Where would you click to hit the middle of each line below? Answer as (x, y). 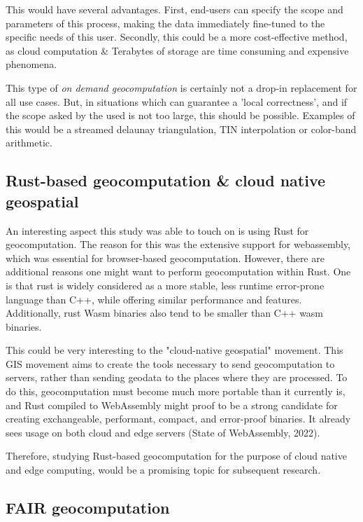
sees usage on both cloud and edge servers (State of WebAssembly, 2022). (163, 432)
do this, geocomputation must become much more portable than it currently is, (176, 391)
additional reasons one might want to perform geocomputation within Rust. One (178, 272)
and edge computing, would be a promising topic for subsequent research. (163, 470)
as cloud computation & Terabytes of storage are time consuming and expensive (177, 50)
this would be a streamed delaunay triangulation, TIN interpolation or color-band (181, 129)
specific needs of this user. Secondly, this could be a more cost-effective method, (177, 37)
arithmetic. (29, 143)
